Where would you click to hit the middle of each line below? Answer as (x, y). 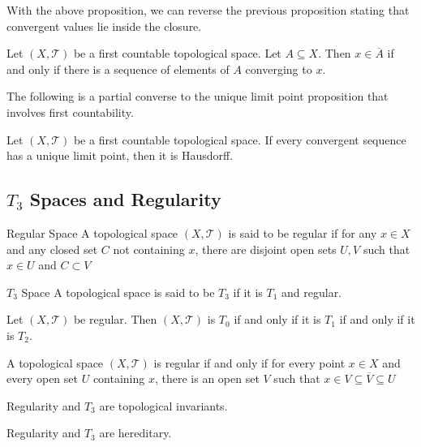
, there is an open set (207, 378)
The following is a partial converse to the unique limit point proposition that (198, 96)
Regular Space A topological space (92, 232)
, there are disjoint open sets (266, 249)
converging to (279, 69)
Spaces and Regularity (125, 199)
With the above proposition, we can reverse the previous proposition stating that (208, 10)
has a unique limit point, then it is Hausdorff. (120, 155)
